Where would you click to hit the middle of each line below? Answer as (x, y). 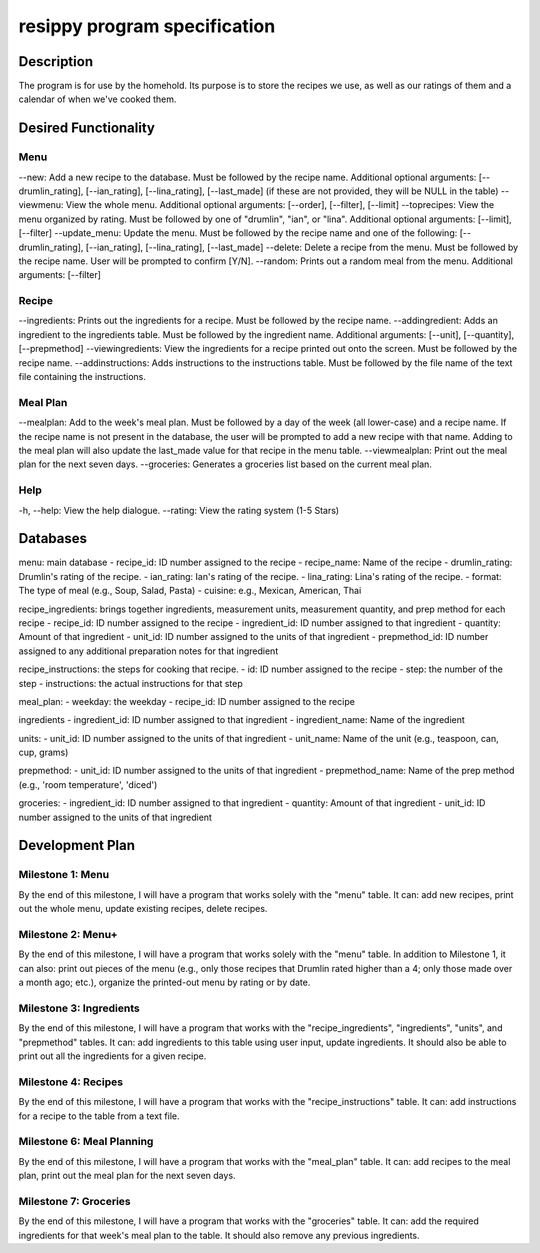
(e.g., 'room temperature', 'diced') (88, 784)
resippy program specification (147, 26)
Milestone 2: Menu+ (68, 934)
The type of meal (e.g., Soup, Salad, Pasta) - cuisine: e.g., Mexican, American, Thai (190, 591)
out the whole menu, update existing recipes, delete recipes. (143, 909)
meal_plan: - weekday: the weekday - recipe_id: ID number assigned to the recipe (186, 701)
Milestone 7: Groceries (75, 1201)
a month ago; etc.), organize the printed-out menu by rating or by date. (164, 982)
